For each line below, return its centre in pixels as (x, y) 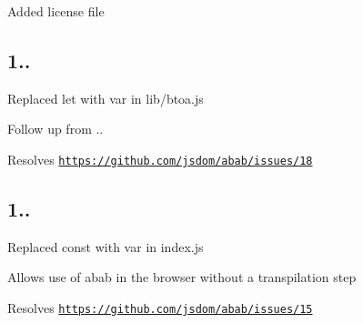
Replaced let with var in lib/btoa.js (106, 98)
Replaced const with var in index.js (106, 246)
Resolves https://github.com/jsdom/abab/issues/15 (160, 308)
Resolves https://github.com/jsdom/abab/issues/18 (160, 159)
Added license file (56, 11)
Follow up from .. (55, 129)
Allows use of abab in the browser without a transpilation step (182, 277)
